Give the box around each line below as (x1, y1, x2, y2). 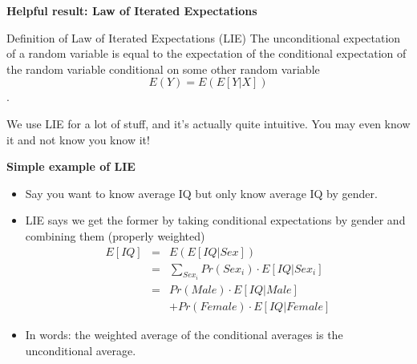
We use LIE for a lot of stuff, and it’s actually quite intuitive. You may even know (6, 115, 411, 131)
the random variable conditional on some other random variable (6, 60, 320, 77)
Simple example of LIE (6, 158, 136, 175)
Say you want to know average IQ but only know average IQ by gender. (25, 184, 378, 201)
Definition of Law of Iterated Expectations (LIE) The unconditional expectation (6, 29, 401, 46)
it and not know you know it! (6, 131, 150, 148)
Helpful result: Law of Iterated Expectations (6, 2, 257, 18)
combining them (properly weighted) (25, 227, 205, 244)
